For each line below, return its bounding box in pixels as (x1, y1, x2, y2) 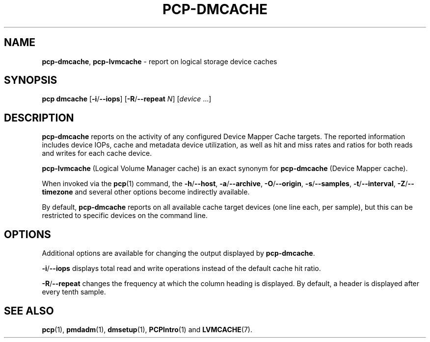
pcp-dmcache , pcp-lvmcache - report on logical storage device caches (42, 57, 277, 66)
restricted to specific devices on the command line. (42, 211, 208, 220)
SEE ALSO (4, 304, 54, 317)
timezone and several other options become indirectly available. (42, 188, 250, 196)
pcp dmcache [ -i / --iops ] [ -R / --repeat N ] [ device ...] (42, 95, 212, 103)
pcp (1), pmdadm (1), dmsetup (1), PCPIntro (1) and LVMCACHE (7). (42, 325, 252, 334)
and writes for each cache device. (42, 149, 152, 158)
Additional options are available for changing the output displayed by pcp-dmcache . (42, 249, 315, 258)
